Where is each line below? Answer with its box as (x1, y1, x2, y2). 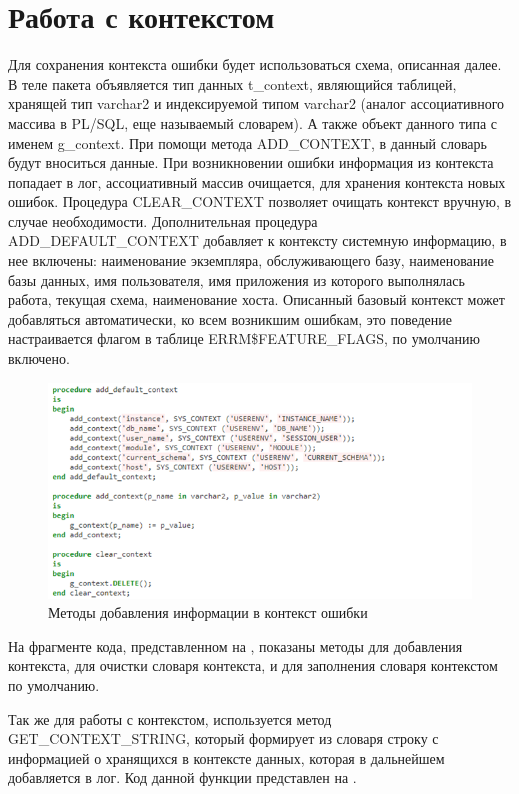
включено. (8, 348, 70, 369)
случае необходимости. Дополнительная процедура (8, 210, 318, 231)
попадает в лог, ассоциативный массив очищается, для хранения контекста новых (8, 171, 506, 192)
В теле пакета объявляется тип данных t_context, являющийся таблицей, (8, 73, 457, 94)
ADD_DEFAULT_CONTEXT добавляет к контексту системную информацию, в (8, 230, 507, 251)
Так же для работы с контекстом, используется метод (8, 708, 332, 729)
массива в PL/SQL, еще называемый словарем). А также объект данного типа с (8, 112, 498, 133)
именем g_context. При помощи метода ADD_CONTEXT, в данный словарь (8, 132, 487, 153)
